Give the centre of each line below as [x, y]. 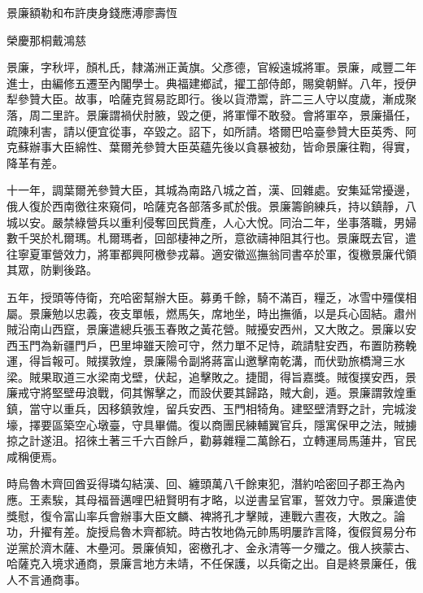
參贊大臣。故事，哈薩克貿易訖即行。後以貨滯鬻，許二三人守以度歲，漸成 [211, 99]
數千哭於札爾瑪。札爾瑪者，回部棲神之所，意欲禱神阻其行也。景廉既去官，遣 [211, 238]
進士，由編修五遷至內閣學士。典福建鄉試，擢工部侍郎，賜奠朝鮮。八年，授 [206, 83]
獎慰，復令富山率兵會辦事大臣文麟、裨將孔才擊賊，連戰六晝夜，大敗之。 [200, 515]
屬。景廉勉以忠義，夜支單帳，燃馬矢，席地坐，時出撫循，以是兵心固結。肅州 [211, 313]
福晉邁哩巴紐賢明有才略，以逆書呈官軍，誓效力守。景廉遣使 [257, 500]
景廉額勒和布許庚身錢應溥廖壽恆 [92, 12]
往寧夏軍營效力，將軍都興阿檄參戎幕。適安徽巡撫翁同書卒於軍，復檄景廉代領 [211, 253]
